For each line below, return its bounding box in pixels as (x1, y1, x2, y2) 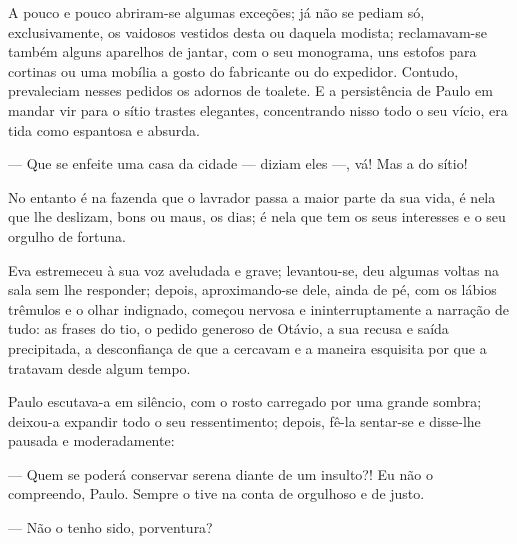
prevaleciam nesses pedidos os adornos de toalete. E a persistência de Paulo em (8, 80, 493, 101)
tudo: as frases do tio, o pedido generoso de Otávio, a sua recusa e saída (8, 318, 449, 339)
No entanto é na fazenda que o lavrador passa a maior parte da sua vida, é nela (8, 186, 496, 207)
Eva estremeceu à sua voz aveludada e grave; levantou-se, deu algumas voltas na (8, 259, 499, 280)
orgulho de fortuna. (8, 225, 126, 246)
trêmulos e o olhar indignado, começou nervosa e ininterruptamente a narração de (8, 298, 509, 319)
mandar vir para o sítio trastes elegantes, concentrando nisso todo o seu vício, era (8, 99, 508, 120)
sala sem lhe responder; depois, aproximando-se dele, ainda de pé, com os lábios (8, 279, 497, 300)
